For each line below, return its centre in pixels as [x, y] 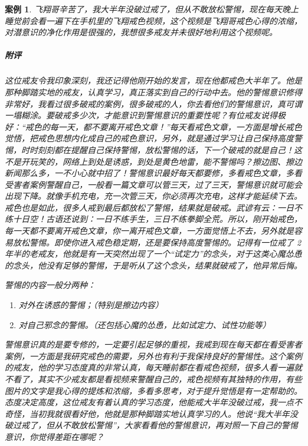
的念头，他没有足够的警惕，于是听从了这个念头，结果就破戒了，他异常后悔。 [153, 265]
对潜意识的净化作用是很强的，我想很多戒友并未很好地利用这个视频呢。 [141, 32]
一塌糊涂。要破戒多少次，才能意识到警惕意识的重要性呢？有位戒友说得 [141, 115]
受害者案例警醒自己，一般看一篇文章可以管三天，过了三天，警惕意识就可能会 [153, 184]
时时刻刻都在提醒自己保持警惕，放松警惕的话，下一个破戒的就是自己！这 [161, 149]
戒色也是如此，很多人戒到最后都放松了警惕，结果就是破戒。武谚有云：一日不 [153, 207]
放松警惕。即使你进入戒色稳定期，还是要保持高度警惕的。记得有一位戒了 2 [157, 242]
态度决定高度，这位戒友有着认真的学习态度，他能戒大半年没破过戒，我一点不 [153, 402]
